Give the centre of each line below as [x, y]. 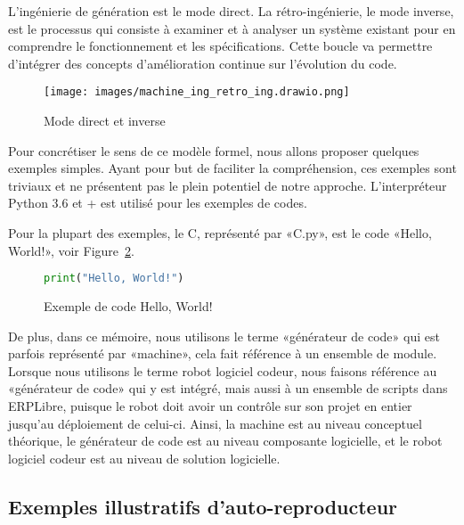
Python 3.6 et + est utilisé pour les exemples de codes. [158, 203]
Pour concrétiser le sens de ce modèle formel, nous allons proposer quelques [214, 150]
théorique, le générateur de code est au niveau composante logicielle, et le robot [225, 441]
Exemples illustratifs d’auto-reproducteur [203, 506]
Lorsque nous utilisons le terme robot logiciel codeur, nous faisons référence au [223, 370]
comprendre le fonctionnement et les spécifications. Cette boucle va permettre [220, 46]
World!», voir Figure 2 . [71, 250]
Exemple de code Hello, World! [128, 306]
